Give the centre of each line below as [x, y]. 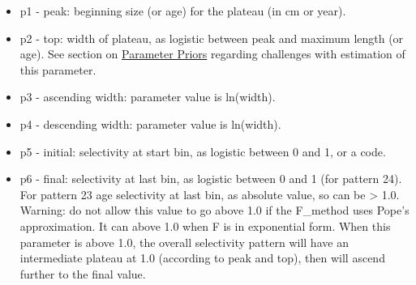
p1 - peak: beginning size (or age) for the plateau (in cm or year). [183, 11]
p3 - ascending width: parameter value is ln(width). [148, 97]
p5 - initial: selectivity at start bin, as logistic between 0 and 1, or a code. [203, 151]
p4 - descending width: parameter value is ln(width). [150, 123]
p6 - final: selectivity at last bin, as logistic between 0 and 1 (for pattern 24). [211, 179]
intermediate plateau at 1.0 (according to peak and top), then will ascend [202, 258]
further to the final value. [83, 273]
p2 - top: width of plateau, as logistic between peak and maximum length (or [212, 38]
